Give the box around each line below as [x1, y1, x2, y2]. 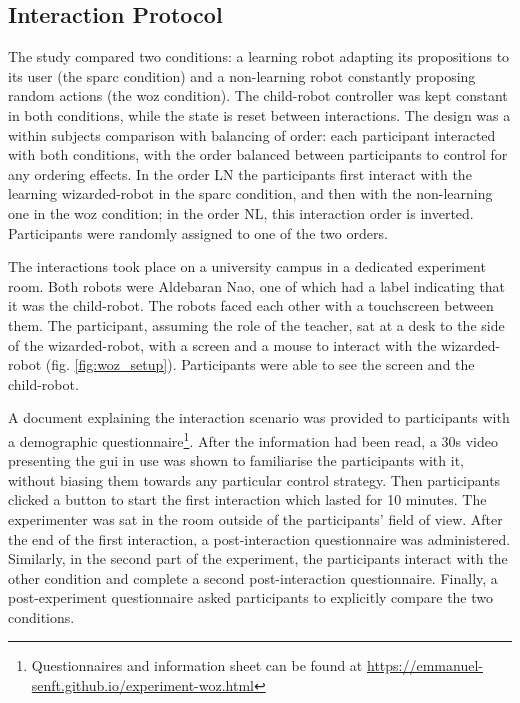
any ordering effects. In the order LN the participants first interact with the [8, 163, 472, 184]
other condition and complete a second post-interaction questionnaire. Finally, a [8, 567, 498, 588]
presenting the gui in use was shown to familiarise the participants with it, [8, 450, 464, 471]
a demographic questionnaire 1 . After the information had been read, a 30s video [8, 427, 499, 451]
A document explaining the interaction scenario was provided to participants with [8, 407, 510, 428]
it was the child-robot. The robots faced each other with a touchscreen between [8, 295, 494, 316]
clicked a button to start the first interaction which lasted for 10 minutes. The [8, 489, 487, 510]
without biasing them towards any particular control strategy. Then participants [8, 469, 501, 490]
